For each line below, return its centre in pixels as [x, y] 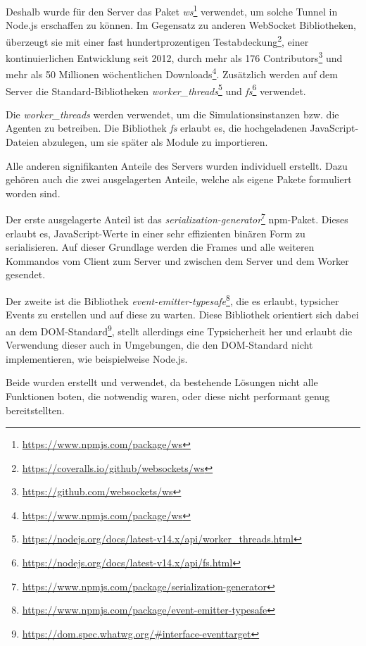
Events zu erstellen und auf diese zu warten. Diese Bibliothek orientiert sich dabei [182, 315]
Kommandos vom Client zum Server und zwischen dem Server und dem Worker [177, 260]
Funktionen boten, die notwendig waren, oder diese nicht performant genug [168, 396]
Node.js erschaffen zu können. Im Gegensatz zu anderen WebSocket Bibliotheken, [181, 25]
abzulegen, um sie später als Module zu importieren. [155, 142]
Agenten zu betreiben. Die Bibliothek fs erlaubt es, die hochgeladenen [156, 128]
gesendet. [26, 274]
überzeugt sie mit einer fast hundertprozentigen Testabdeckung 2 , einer [157, 40]
